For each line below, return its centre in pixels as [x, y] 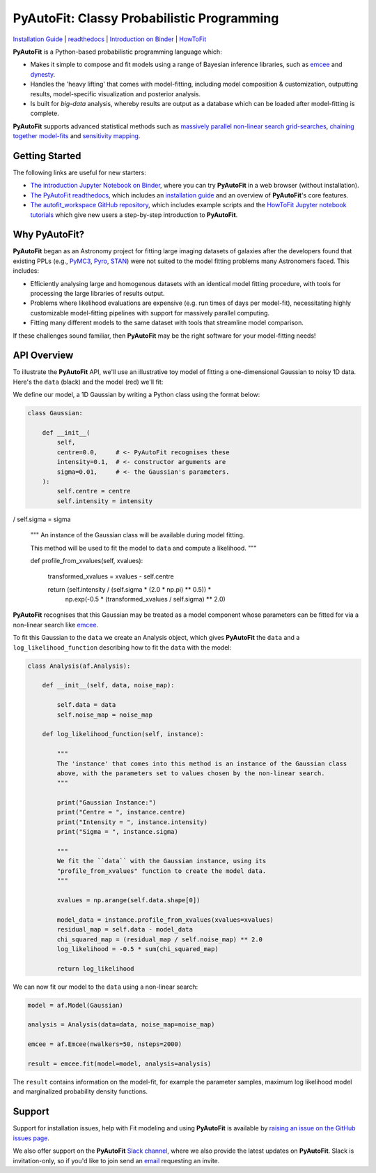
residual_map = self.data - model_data [125, 929]
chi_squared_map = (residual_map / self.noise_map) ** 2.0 [160, 939]
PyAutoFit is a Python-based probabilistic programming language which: [117, 52]
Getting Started [47, 156]
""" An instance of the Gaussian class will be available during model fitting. [138, 535]
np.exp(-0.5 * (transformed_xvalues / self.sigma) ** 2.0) [145, 599]
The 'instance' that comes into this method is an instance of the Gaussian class [202, 763]
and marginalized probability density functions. [80, 1091]
